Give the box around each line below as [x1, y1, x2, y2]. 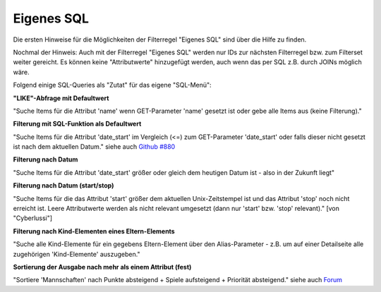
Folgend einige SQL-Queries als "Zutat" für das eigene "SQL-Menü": [13, 81, 212, 90]
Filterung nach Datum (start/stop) [13, 181, 114, 190]
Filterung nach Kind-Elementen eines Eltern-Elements [13, 226, 176, 236]
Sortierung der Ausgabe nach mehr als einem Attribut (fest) [13, 262, 192, 271]
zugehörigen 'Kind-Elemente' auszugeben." [13, 250, 140, 258]
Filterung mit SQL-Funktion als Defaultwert [13, 120, 142, 128]
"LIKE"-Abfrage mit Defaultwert [13, 94, 109, 102]
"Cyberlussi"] [13, 214, 53, 222]
